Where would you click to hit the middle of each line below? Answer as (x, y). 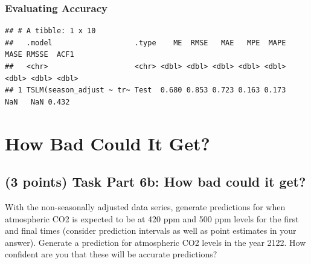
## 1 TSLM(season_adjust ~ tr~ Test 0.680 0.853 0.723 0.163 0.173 (146, 90)
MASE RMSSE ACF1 (40, 55)
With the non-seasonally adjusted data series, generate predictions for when (145, 206)
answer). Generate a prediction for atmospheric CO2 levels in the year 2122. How (155, 242)
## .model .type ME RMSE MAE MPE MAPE (146, 43)
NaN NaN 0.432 (37, 102)
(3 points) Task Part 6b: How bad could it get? (155, 182)
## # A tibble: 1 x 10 (50, 31)
